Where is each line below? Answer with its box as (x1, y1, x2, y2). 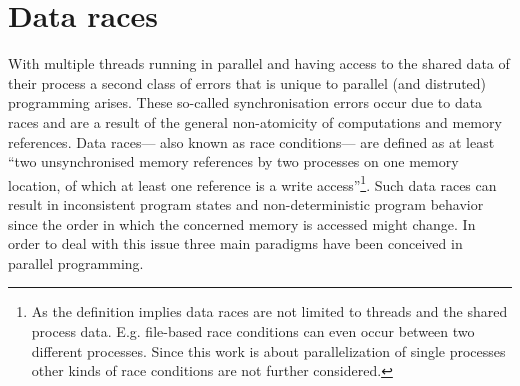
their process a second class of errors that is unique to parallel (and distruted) (8, 72, 487, 93)
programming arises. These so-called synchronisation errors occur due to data (8, 92, 483, 113)
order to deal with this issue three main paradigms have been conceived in (8, 233, 463, 254)
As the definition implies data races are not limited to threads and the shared (31, 301, 508, 322)
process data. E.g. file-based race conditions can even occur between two (31, 320, 475, 341)
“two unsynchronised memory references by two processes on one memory (8, 151, 459, 172)
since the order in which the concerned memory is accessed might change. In (8, 213, 476, 234)
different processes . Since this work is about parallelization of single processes (31, 340, 506, 361)
